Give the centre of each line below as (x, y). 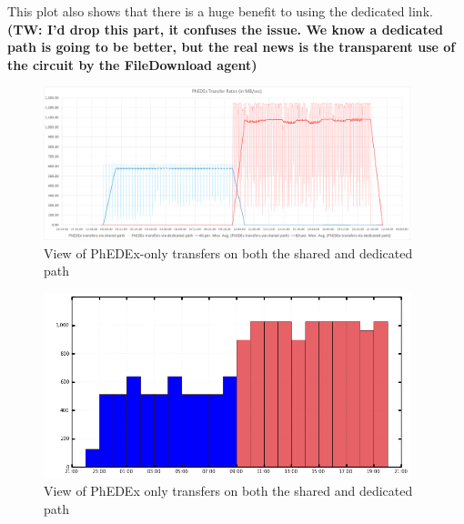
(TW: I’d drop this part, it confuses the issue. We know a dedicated (226, 29)
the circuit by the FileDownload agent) (132, 64)
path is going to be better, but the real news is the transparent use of (232, 47)
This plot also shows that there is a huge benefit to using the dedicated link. (220, 11)
